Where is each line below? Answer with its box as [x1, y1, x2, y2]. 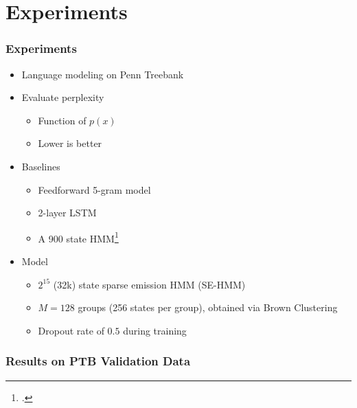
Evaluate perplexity [21, 90, 104, 104]
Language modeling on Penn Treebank [21, 67, 184, 81]
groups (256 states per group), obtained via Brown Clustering [78, 300, 338, 315]
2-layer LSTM [38, 205, 97, 220]
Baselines [21, 159, 60, 173]
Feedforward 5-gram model [38, 182, 151, 196]
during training [123, 323, 187, 337]
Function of [38, 113, 87, 127]
